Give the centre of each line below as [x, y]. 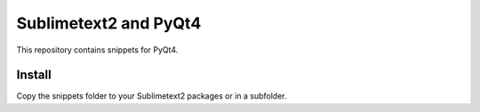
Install [34, 75]
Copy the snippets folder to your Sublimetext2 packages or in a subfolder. [152, 96]
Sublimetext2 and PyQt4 [109, 23]
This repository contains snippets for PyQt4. [97, 50]
